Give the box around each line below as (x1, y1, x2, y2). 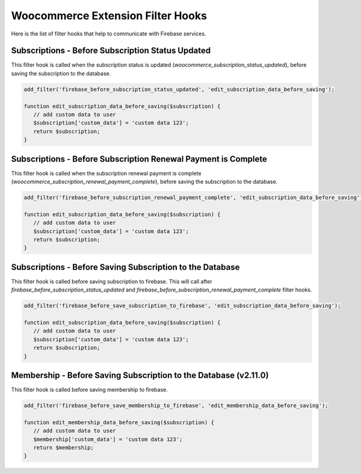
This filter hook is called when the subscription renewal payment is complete (11, 169, 202, 177)
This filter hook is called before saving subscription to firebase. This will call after (11, 278, 212, 285)
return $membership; (33, 445, 94, 451)
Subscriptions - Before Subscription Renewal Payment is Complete (11, 154, 268, 164)
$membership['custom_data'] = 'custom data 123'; (33, 436, 183, 443)
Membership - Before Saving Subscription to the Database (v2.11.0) (11, 370, 269, 381)
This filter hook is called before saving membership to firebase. (11, 386, 168, 393)
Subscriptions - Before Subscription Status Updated (11, 46, 211, 56)
